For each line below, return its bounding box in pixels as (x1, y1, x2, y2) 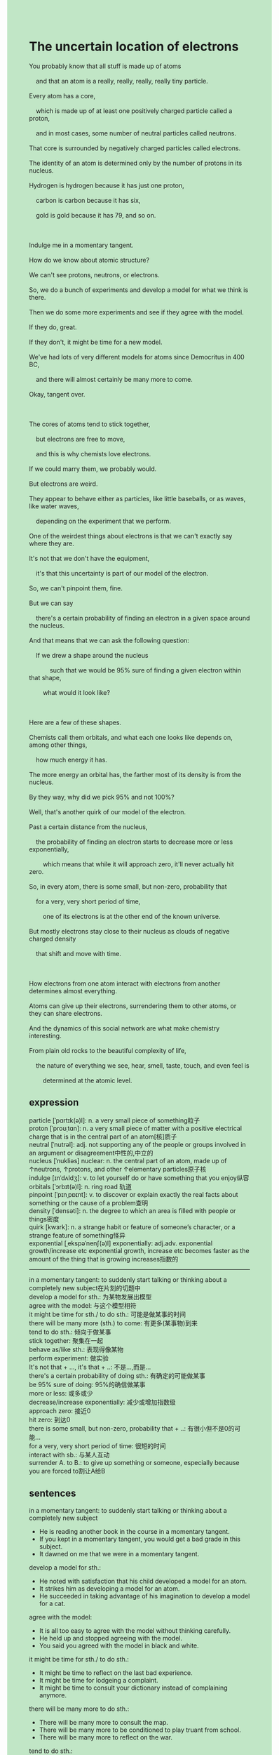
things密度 (29, 1214, 60, 1223)
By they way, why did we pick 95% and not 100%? (29, 793, 175, 801)
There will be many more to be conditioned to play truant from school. (39, 1726, 241, 1734)
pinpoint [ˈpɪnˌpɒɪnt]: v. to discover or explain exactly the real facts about (29, 1190, 238, 1198)
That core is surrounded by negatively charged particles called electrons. (29, 144, 241, 152)
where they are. (29, 539, 74, 548)
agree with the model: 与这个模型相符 (29, 1301, 137, 1309)
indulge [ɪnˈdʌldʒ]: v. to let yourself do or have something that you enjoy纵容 (29, 1173, 250, 1182)
